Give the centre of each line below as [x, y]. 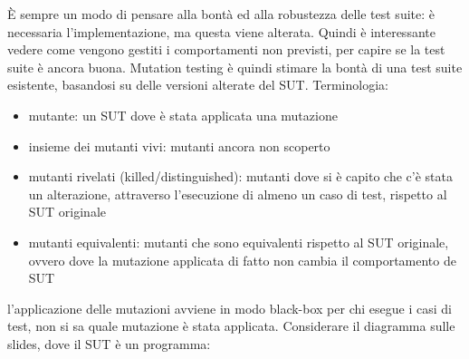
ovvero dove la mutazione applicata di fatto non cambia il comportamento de [242, 260]
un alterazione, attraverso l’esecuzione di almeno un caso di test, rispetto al [238, 194]
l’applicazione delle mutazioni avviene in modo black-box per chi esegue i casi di [230, 308]
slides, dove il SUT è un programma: [109, 343]
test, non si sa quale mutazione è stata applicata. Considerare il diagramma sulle [231, 326]
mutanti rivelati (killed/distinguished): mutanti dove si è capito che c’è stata [240, 176]
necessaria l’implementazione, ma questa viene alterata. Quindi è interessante [221, 31]
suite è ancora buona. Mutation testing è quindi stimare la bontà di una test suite [235, 67]
